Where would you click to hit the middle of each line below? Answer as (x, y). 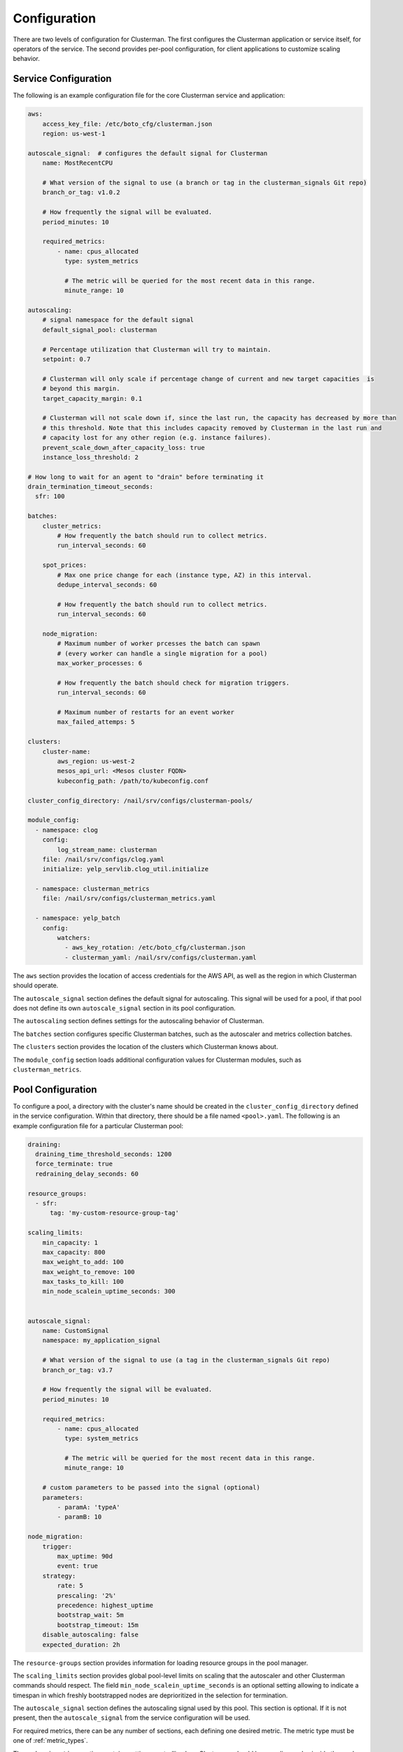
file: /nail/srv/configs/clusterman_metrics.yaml (129, 898)
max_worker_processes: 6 (100, 663)
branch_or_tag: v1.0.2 (81, 192)
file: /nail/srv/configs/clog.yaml (103, 859)
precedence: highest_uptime (105, 1605)
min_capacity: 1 (70, 1243)
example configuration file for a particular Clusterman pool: (98, 1125)
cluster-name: (66, 751)
